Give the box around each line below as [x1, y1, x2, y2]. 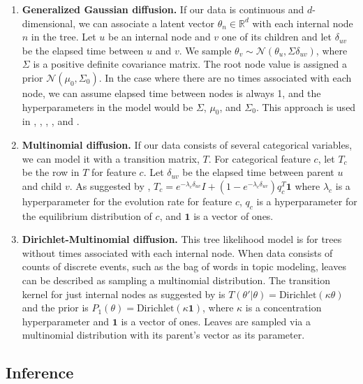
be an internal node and [108, 29, 211, 44]
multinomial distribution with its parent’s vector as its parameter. [22, 327, 305, 342]
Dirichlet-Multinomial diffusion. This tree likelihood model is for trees [22, 232, 342, 246]
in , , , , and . [22, 114, 80, 128]
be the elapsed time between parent [182, 165, 334, 179]
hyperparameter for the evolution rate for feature [22, 193, 232, 208]
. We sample [179, 43, 232, 57]
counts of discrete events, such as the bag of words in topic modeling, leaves [22, 259, 346, 274]
